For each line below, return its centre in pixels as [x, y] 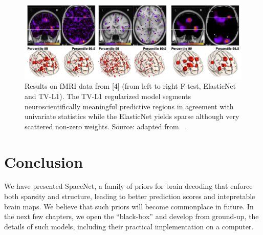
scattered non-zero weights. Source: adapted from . [106, 126]
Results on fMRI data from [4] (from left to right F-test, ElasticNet [130, 86]
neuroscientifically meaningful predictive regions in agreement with [129, 106]
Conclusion [44, 161]
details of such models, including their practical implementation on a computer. [129, 226]
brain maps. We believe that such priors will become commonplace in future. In [129, 206]
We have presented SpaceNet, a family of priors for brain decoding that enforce [128, 186]
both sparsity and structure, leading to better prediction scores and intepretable [130, 196]
